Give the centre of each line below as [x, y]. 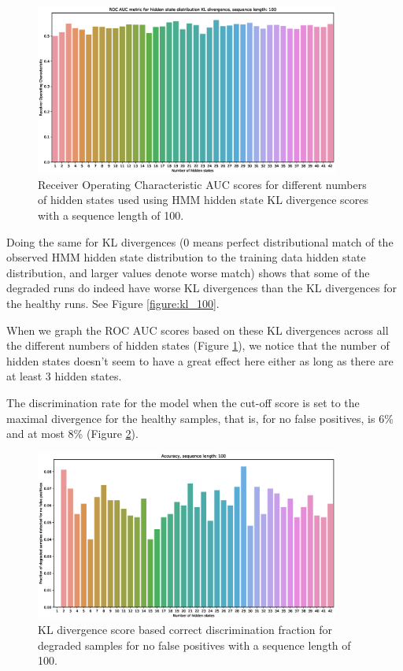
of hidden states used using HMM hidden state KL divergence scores [203, 200]
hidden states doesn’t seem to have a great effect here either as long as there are [200, 360]
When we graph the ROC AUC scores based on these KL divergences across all [198, 330]
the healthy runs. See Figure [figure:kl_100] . [113, 303]
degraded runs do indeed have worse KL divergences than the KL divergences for [201, 288]
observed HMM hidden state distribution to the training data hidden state [186, 257]
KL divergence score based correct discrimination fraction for [185, 630]
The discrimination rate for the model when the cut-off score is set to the [183, 402]
